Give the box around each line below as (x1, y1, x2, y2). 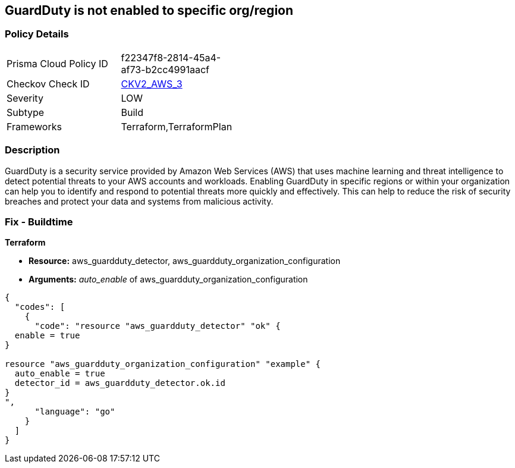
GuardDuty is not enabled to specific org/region (5, 3, 294, 18)
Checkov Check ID (7, 77, 90, 90)
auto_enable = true (14, 369, 105, 379)
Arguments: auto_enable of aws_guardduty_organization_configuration (29, 274, 308, 285)
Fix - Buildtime (5, 215, 73, 228)
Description (5, 144, 60, 156)
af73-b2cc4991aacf (121, 63, 209, 76)
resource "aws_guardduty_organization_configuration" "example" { (5, 359, 321, 369)
